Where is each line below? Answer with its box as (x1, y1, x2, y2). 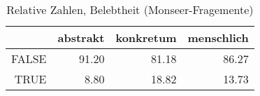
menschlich (187, 29, 249, 46)
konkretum (115, 29, 177, 46)
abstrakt (57, 29, 105, 46)
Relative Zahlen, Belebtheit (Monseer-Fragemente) (6, 1, 254, 18)
